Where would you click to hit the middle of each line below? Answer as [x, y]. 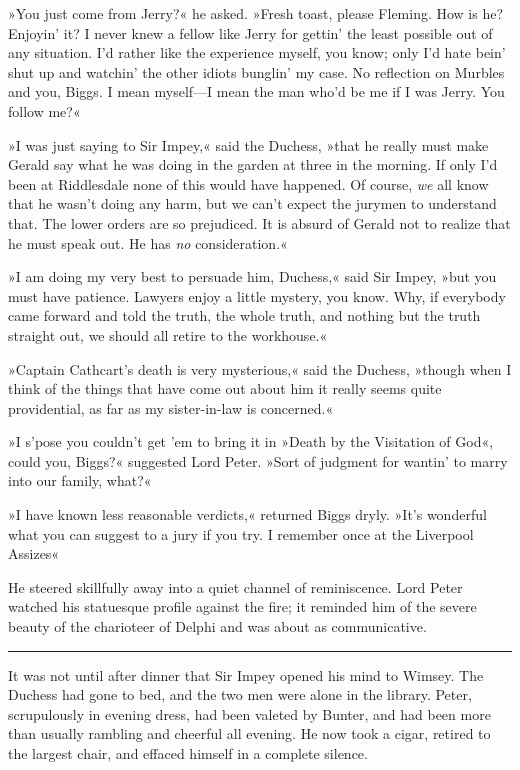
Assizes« [34, 553]
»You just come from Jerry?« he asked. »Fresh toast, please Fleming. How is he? [256, 13]
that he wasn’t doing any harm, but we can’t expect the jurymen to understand [252, 203]
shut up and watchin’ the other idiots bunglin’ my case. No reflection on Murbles [256, 71]
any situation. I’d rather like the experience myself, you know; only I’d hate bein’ [257, 52]
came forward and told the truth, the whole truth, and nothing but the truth [244, 315]
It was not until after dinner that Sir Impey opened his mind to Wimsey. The [246, 674]
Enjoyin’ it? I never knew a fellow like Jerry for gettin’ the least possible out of [250, 32]
